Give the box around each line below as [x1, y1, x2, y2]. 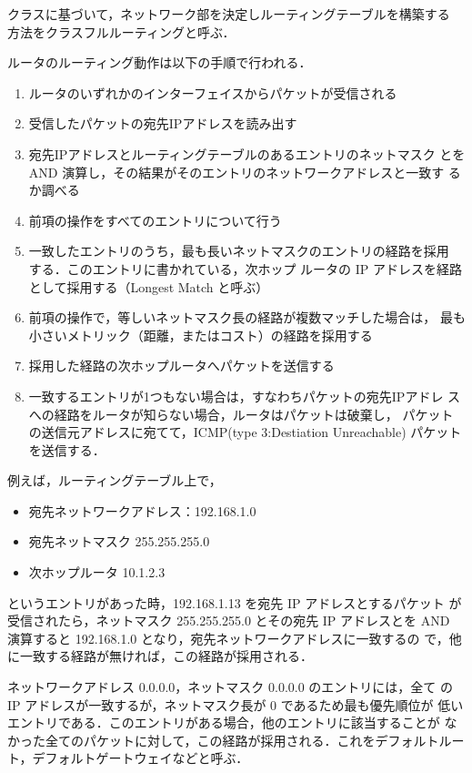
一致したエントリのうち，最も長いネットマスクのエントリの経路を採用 [28, 241, 449, 260]
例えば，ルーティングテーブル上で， [7, 471, 222, 490]
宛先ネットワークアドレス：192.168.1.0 [28, 501, 256, 520]
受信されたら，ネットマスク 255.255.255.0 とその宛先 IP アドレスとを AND [7, 611, 450, 630]
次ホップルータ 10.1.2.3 [28, 563, 166, 582]
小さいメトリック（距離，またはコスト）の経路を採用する [28, 325, 373, 344]
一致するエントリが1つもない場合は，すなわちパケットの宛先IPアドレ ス [28, 386, 461, 405]
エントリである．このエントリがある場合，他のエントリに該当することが [7, 713, 440, 732]
